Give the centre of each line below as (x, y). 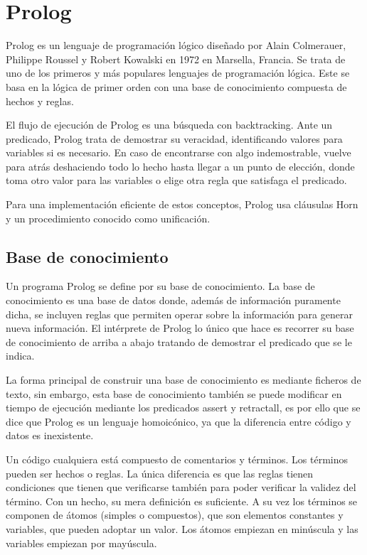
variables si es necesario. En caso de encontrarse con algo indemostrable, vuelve (179, 152)
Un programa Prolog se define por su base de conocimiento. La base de (160, 286)
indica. (20, 356)
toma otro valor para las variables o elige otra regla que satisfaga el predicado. (176, 180)
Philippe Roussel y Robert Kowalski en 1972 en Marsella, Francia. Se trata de (176, 59)
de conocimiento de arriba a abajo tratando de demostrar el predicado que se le (179, 341)
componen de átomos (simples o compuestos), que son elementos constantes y (175, 515)
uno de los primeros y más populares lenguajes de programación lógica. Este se (178, 73)
